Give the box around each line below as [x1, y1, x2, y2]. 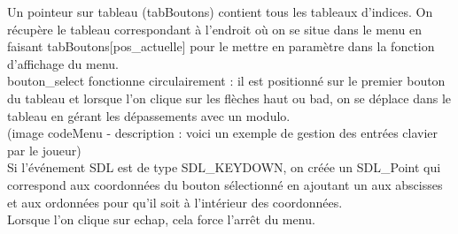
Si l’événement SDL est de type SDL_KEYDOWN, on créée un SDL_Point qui [7, 158, 441, 177]
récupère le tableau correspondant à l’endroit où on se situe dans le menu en [7, 19, 422, 38]
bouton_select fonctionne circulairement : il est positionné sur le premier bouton [7, 72, 446, 90]
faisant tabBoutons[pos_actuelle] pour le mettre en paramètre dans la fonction [7, 37, 435, 56]
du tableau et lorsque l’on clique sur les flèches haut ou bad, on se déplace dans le [7, 88, 452, 107]
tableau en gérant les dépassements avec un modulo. [7, 106, 291, 125]
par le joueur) [7, 140, 82, 159]
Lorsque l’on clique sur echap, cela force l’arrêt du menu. [7, 210, 315, 229]
